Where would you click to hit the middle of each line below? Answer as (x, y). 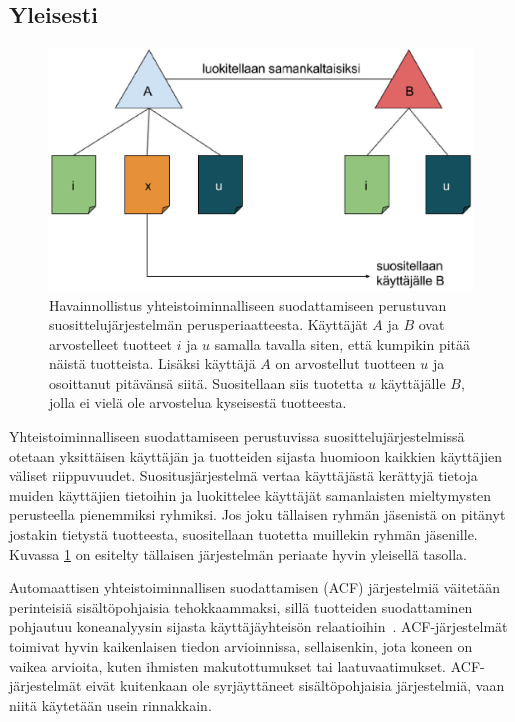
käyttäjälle (413, 382)
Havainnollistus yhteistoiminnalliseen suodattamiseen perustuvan (248, 304)
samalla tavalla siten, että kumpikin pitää (342, 343)
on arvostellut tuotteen (345, 363)
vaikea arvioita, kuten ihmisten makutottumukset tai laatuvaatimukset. (228, 665)
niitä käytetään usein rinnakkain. (110, 704)
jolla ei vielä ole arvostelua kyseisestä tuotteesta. (198, 402)
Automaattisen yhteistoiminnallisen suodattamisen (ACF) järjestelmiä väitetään (255, 587)
